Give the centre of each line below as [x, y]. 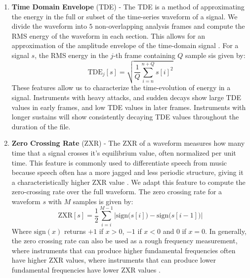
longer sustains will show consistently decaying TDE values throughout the [125, 117]
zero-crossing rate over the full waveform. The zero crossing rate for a [117, 192]
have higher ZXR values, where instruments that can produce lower [114, 260]
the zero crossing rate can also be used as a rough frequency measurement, [125, 241]
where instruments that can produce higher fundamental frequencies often [124, 250]
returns [75, 231]
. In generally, [226, 231]
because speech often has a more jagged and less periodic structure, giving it [127, 172]
